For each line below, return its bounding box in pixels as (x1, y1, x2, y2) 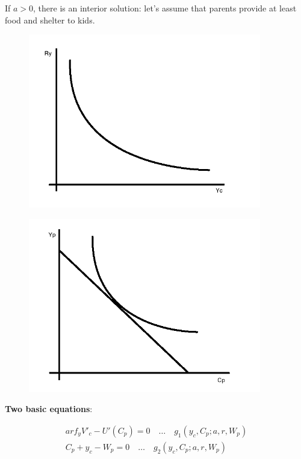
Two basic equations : (5, 402, 93, 415)
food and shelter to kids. (5, 13, 95, 26)
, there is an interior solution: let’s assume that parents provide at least (33, 2, 297, 14)
